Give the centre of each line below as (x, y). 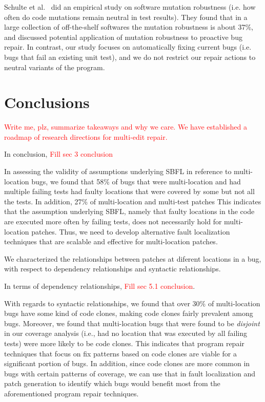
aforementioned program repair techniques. (72, 393)
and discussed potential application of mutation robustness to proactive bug (123, 37)
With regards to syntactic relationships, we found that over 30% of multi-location (132, 303)
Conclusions (47, 102)
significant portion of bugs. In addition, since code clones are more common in (127, 363)
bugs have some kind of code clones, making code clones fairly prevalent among (129, 313)
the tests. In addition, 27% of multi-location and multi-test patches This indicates (133, 201)
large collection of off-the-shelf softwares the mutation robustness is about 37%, (129, 27)
